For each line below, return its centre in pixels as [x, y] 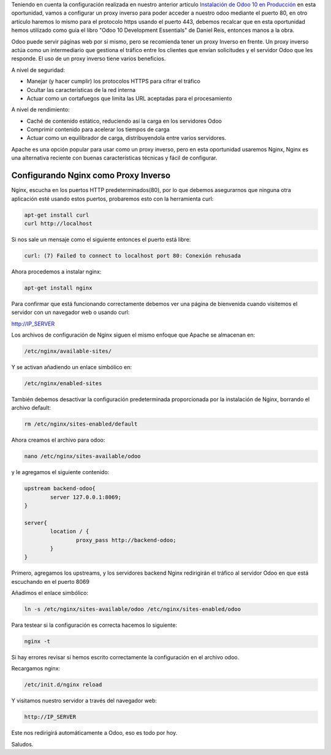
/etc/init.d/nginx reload [63, 685]
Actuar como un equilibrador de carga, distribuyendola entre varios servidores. [127, 138]
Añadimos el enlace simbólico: [50, 593]
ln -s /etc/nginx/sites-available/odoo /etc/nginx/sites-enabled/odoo [133, 609]
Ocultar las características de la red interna [81, 90]
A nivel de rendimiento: [40, 110]
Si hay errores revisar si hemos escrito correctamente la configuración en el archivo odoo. [125, 657]
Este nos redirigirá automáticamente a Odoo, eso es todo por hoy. [94, 733]
